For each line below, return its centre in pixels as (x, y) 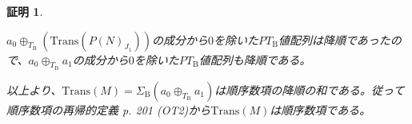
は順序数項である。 (320, 109)
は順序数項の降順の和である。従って (310, 89)
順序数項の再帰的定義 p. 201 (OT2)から (109, 109)
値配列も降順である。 (255, 59)
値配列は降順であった (334, 39)
